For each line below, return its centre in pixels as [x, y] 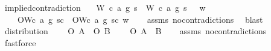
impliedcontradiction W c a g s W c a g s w [105, 7]
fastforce [20, 42]
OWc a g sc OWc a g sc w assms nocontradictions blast [140, 19]
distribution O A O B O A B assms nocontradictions [135, 31]
